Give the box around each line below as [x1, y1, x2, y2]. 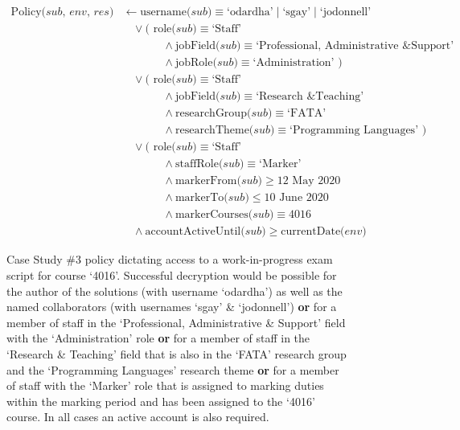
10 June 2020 [264, 192, 329, 204]
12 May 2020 [277, 175, 341, 187]
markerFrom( [175, 175, 241, 187]
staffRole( [175, 158, 224, 170]
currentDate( [281, 226, 345, 238]
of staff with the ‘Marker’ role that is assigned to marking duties [6, 377, 324, 394]
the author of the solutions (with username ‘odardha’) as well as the [6, 282, 343, 299]
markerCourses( [175, 209, 253, 221]
